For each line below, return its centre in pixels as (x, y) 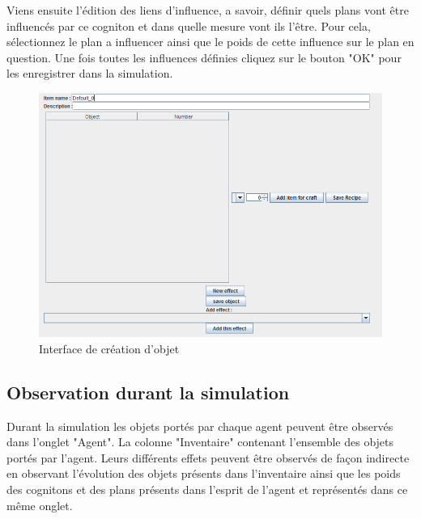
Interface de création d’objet (109, 348)
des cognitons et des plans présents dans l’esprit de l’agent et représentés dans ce (207, 489)
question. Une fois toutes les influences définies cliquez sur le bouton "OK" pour (204, 57)
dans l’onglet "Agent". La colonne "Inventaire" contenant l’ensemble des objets (200, 442)
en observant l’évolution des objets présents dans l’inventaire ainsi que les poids (204, 473)
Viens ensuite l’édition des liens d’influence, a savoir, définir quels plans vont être (208, 10)
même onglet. (40, 505)
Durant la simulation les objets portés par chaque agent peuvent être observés (200, 426)
